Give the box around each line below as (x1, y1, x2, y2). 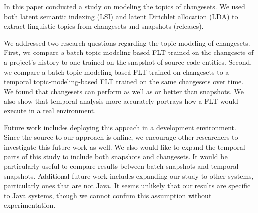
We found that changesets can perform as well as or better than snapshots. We (4, 86, 244, 96)
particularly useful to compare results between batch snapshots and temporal (4, 160, 239, 171)
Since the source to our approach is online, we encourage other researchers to (4, 132, 238, 142)
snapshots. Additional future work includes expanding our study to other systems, (4, 170, 254, 181)
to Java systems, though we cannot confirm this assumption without (4, 190, 212, 200)
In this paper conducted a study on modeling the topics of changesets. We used (4, 1, 245, 11)
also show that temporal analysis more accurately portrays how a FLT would (4, 96, 238, 106)
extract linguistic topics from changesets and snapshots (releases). (4, 21, 204, 31)
